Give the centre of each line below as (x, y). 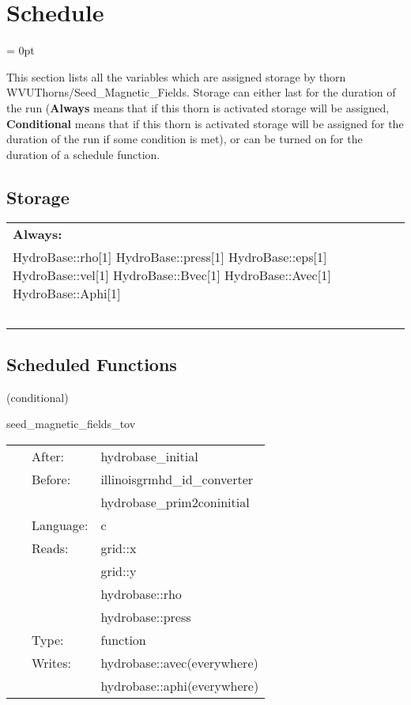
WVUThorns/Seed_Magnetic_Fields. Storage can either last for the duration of (201, 92)
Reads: (50, 548)
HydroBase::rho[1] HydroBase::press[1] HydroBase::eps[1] (170, 257)
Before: (51, 479)
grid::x (119, 548)
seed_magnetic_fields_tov (71, 424)
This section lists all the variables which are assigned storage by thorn (176, 76)
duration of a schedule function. (83, 154)
